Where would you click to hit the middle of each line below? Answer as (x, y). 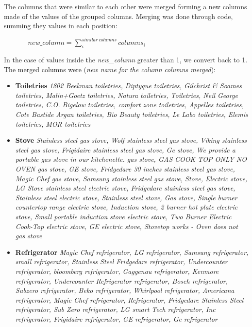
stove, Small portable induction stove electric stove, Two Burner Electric (123, 216)
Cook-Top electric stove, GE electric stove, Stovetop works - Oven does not (126, 226)
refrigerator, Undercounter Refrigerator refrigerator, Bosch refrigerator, (122, 280)
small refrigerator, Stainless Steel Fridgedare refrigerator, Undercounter (121, 261)
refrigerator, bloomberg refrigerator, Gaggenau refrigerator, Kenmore (117, 271)
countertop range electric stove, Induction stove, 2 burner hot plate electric (126, 207)
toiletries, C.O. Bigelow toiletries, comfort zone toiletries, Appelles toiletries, (129, 105)
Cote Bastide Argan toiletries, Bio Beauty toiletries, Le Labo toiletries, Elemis (132, 114)
